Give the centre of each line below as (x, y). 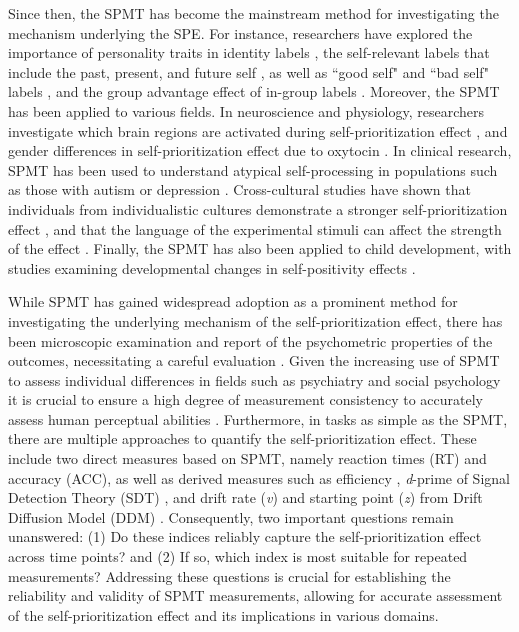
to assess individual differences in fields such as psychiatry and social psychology (254, 379)
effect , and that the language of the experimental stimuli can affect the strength (255, 228)
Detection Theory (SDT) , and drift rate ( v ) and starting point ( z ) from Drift (245, 497)
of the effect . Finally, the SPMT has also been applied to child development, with (260, 248)
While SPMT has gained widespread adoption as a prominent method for (233, 301)
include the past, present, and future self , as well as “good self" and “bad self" (248, 71)
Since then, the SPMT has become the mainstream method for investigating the (253, 13)
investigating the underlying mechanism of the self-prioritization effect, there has (255, 320)
